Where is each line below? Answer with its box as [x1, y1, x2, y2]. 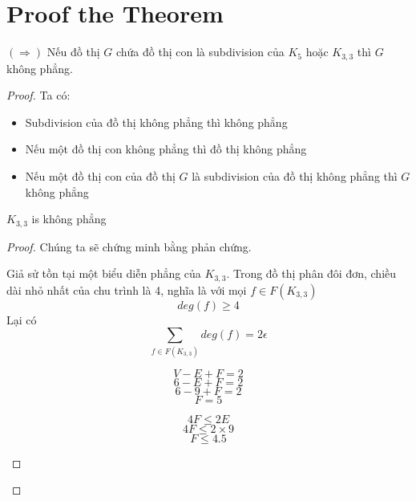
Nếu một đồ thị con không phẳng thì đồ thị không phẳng [25, 141, 307, 157]
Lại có [6, 311, 37, 328]
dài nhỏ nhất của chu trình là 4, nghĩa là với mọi [6, 281, 247, 298]
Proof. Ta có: [6, 87, 71, 104]
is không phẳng [31, 210, 107, 227]
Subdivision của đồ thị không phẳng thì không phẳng [25, 113, 288, 130]
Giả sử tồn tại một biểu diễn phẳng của [6, 265, 201, 282]
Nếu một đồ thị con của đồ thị [25, 167, 176, 184]
